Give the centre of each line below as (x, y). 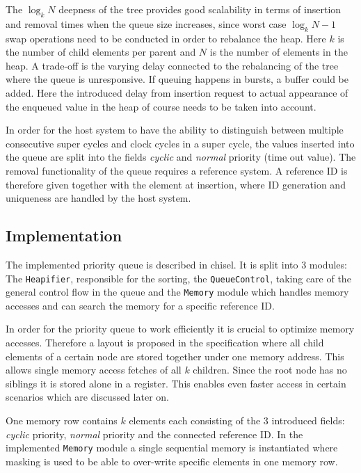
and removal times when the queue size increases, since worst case (146, 23)
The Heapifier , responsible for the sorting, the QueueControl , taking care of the (178, 278)
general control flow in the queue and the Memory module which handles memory (177, 292)
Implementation (64, 235)
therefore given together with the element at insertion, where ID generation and (176, 184)
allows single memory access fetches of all (94, 370)
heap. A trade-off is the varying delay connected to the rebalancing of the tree (172, 65)
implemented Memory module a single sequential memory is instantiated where (172, 448)
